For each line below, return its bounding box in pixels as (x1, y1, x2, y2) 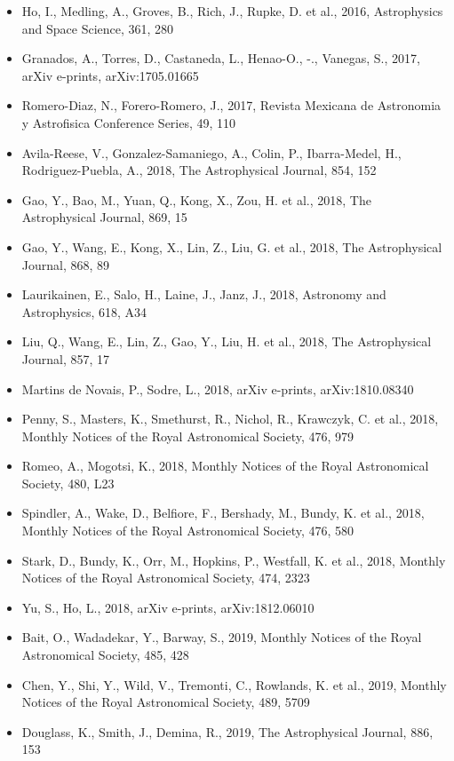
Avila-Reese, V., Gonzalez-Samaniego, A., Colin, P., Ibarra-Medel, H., (21, 143, 402, 162)
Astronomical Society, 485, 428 (21, 646, 189, 664)
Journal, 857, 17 (21, 349, 110, 368)
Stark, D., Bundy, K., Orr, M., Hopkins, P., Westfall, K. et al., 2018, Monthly (21, 551, 446, 569)
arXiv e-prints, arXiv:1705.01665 (21, 66, 199, 84)
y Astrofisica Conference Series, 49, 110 (21, 113, 236, 131)
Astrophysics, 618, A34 (21, 302, 147, 321)
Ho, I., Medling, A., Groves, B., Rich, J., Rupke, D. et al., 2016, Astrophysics (21, 2, 443, 20)
